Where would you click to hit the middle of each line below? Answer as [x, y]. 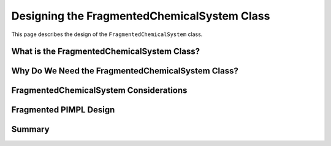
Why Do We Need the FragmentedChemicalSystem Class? [125, 71]
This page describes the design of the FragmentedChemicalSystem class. [107, 34]
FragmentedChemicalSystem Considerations [99, 91]
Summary [30, 129]
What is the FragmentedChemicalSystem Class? [106, 52]
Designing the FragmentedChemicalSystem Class [141, 16]
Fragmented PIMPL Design [63, 110]
